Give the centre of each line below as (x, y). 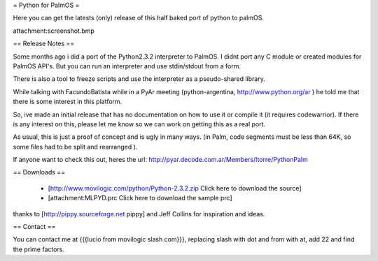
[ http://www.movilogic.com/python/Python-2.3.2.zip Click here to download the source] (175, 188)
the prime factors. (39, 249)
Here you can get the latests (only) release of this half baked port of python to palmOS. (138, 18)
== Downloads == (39, 172)
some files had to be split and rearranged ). (75, 147)
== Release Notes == (44, 44)
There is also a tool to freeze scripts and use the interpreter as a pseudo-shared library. (139, 79)
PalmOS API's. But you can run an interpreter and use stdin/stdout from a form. (127, 66)
